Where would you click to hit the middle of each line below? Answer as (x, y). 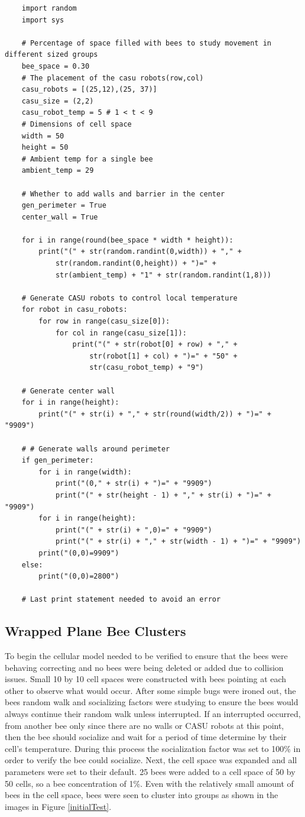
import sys (43, 20)
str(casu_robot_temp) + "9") (147, 368)
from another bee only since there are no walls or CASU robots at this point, (145, 725)
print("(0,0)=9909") (79, 553)
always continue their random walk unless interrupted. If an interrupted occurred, (153, 714)
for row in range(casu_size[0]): (104, 322)
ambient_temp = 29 (58, 171)
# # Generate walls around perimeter (96, 449)
